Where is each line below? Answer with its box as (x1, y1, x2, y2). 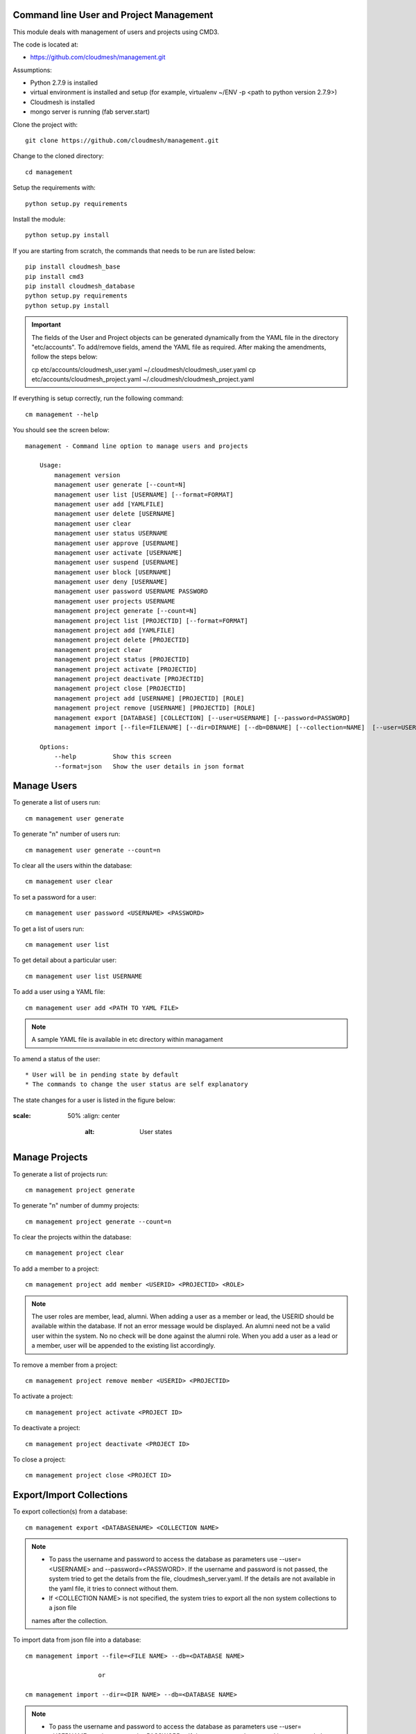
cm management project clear (25, 1249, 124, 1257)
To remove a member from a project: (12, 1360, 118, 1369)
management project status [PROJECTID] (54, 655, 190, 664)
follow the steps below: (31, 352, 98, 361)
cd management (25, 168, 73, 176)
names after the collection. (31, 1616, 108, 1624)
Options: (39, 743, 69, 750)
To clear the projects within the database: (12, 1233, 132, 1242)
